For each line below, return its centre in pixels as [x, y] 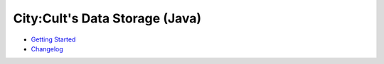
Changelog [47, 49]
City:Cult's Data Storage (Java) [107, 18]
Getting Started [53, 39]
